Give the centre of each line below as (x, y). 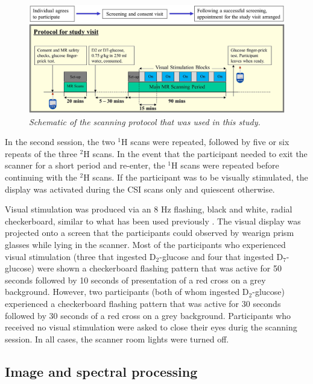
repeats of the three (41, 153)
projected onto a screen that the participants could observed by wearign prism (150, 233)
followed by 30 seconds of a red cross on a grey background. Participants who (148, 315)
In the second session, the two (60, 142)
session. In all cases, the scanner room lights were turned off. (117, 339)
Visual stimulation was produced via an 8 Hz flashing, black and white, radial (149, 209)
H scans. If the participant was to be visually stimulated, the (196, 177)
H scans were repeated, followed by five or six (205, 142)
